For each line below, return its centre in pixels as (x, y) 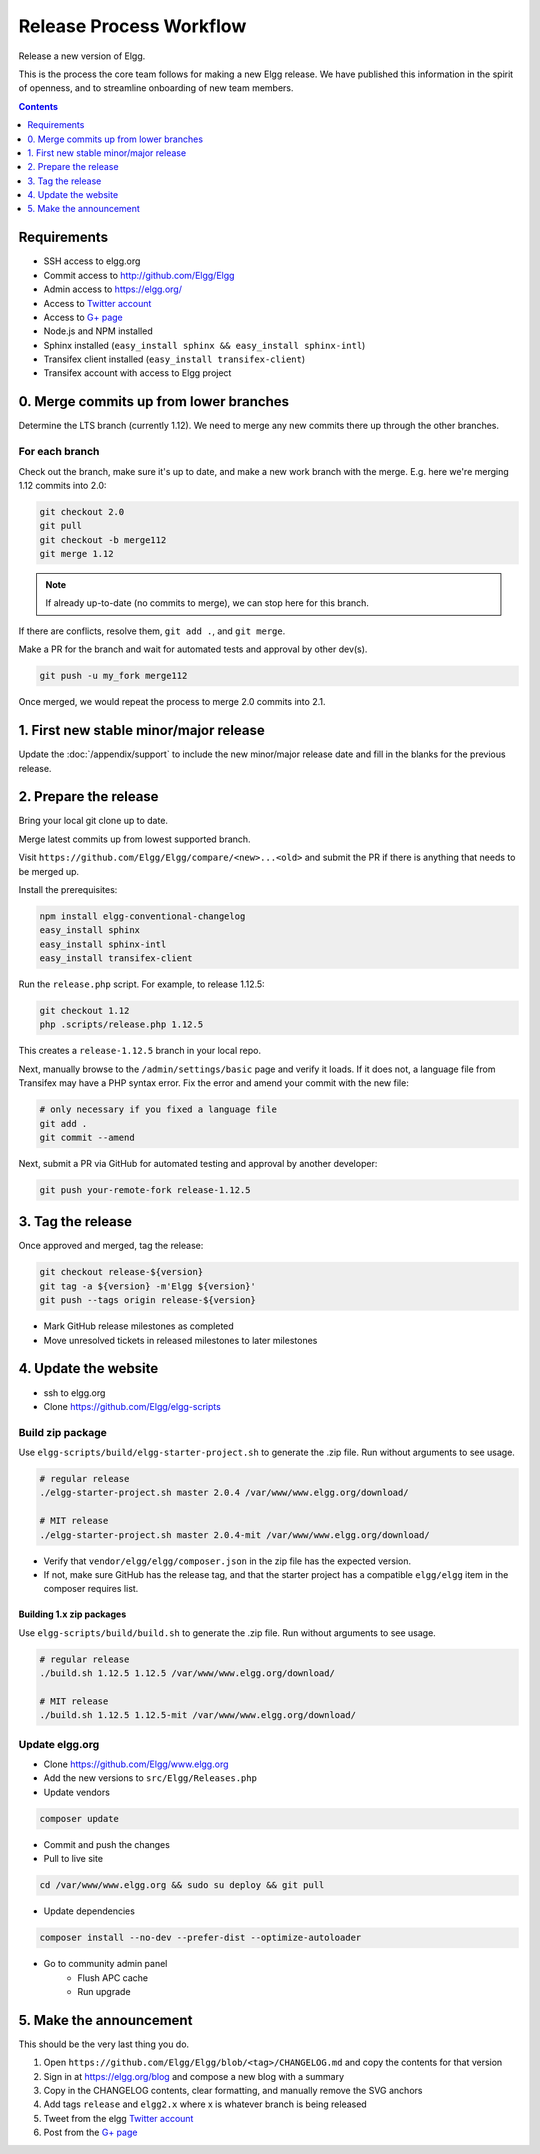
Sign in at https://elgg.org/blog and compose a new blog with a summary (194, 2076)
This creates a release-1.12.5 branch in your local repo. (140, 1051)
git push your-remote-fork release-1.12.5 (145, 1189)
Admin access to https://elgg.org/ (112, 289)
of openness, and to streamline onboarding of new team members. (156, 88)
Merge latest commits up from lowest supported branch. (134, 839)
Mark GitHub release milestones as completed (138, 1326)
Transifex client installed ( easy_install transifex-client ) (174, 359)
